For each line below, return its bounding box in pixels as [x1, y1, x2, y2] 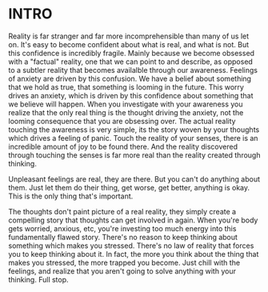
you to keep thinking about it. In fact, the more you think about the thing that [8, 249, 259, 258]
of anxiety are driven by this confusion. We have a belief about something [8, 74, 252, 83]
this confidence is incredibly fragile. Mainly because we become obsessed [8, 48, 254, 58]
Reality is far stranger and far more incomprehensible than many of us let [8, 31, 250, 41]
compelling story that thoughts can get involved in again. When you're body [8, 215, 258, 225]
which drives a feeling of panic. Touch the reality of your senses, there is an [8, 133, 258, 142]
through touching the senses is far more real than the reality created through [8, 150, 261, 160]
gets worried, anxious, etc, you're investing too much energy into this [8, 223, 237, 233]
